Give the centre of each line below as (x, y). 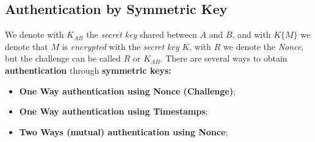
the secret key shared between (142, 34)
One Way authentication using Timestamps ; (114, 111)
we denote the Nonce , (263, 46)
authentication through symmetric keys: (88, 70)
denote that (27, 46)
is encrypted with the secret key (121, 46)
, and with (252, 34)
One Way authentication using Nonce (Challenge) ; (127, 91)
